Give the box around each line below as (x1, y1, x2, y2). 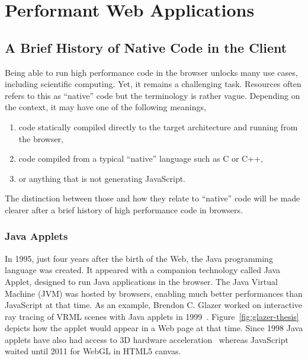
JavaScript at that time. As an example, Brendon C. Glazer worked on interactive (5, 299, 303, 311)
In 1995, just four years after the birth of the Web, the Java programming (5, 252, 273, 264)
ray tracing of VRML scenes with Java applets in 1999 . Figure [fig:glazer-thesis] (5, 310, 299, 322)
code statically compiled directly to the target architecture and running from (18, 120, 298, 133)
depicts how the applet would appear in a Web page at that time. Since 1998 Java (5, 322, 303, 334)
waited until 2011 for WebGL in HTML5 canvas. (5, 345, 181, 357)
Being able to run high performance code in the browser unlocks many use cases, (5, 66, 298, 78)
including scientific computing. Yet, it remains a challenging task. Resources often (5, 78, 301, 90)
